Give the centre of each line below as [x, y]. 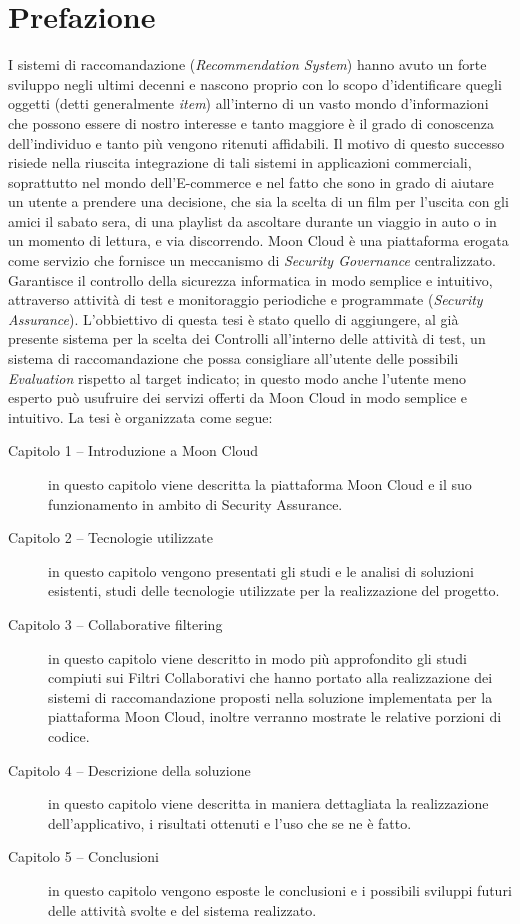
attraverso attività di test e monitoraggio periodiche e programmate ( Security [245, 299]
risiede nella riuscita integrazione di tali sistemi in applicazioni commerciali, [240, 162]
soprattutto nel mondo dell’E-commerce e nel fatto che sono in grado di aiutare [251, 181]
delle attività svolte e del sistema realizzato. [182, 909]
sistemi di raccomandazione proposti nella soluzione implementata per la [270, 696]
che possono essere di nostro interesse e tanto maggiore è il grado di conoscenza [251, 122]
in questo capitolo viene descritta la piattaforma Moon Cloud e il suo [260, 484]
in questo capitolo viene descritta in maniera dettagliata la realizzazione [268, 803]
